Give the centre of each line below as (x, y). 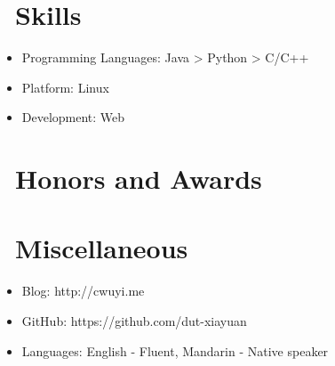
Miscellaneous (102, 248)
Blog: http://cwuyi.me (83, 291)
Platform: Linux (65, 87)
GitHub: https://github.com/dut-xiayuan (134, 321)
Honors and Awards (139, 179)
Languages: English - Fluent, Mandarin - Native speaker (175, 350)
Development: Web (73, 117)
